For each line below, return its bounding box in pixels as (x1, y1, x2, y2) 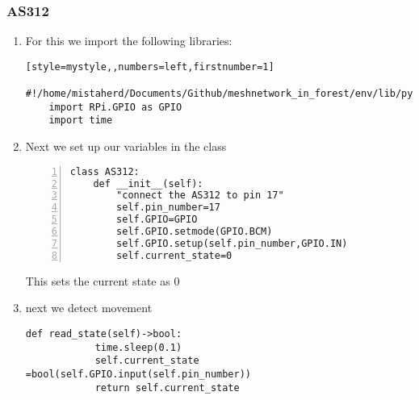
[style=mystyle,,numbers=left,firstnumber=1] (25, 60, 274, 73)
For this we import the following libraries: (25, 32, 233, 49)
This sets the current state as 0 (25, 272, 180, 289)
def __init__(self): (93, 177, 203, 190)
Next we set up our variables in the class (25, 138, 227, 155)
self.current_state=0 (116, 249, 233, 261)
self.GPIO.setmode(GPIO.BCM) (116, 226, 273, 238)
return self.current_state (94, 381, 240, 394)
